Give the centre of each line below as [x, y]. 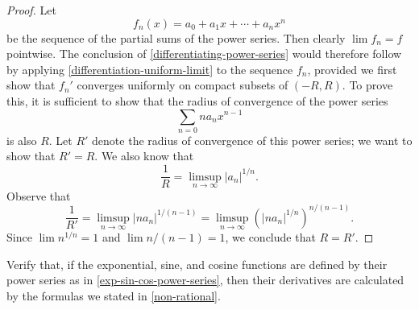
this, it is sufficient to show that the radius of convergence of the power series [197, 100]
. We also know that [144, 156]
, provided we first [352, 69]
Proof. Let [31, 10]
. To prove [367, 85]
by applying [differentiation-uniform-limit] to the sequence [150, 69]
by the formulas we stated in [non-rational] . [114, 295]
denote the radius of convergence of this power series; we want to [252, 140]
